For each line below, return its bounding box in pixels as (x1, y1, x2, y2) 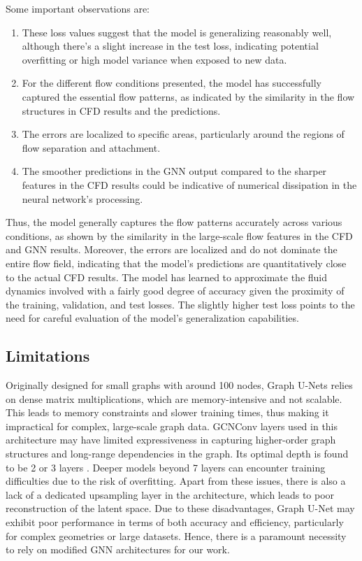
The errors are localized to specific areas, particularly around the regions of (22, 127, 345, 141)
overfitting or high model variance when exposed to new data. (22, 52, 287, 66)
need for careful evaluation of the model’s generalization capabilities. (6, 311, 299, 325)
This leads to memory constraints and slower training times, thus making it (6, 405, 329, 420)
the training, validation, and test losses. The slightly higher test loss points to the (6, 297, 355, 311)
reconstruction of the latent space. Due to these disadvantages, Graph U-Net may (6, 501, 355, 516)
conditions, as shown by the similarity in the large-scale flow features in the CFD (6, 228, 353, 243)
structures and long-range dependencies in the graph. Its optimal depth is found (6, 446, 349, 461)
